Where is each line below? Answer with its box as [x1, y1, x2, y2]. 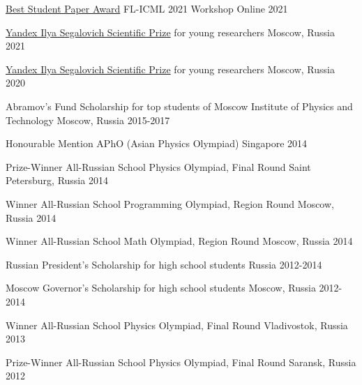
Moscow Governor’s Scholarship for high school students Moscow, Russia [6, 280, 316, 295]
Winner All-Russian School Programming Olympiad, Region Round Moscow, [6, 196, 334, 211]
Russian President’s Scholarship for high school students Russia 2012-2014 [6, 257, 322, 271]
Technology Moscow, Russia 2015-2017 [6, 112, 170, 127]
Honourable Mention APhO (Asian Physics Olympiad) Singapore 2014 [6, 136, 308, 151]
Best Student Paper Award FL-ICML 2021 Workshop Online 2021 [6, 1, 288, 15]
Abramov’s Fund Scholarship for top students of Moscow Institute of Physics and [6, 98, 353, 113]
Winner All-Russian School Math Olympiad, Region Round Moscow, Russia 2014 [6, 234, 353, 248]
